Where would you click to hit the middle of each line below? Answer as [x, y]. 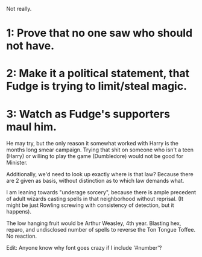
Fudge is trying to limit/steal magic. [96, 86]
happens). [19, 212]
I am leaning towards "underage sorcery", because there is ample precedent [101, 192]
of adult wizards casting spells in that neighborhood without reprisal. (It [95, 199]
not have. [30, 46]
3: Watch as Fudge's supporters [88, 114]
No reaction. [22, 236]
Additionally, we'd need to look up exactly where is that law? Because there [100, 174]
